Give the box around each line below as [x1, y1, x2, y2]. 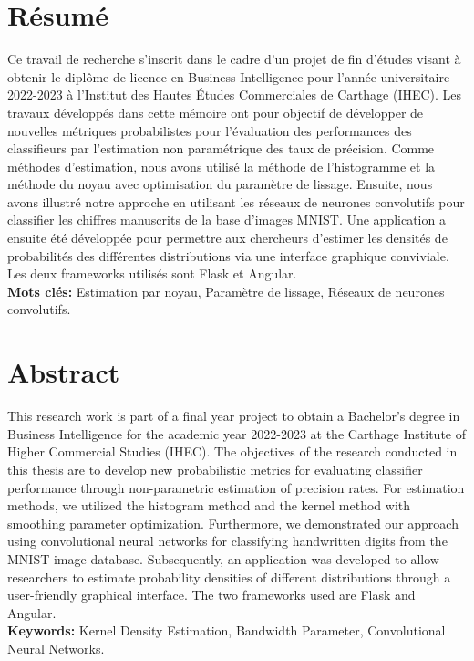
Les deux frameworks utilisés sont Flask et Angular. [7, 264, 297, 283]
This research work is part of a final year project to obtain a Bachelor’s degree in [7, 406, 460, 425]
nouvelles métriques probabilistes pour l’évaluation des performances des [7, 121, 412, 140]
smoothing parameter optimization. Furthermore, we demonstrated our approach [7, 513, 459, 532]
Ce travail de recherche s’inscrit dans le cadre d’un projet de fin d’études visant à [7, 49, 461, 68]
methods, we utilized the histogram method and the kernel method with [7, 496, 411, 515]
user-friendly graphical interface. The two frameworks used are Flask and [7, 585, 416, 604]
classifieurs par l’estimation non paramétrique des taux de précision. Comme [7, 139, 435, 158]
